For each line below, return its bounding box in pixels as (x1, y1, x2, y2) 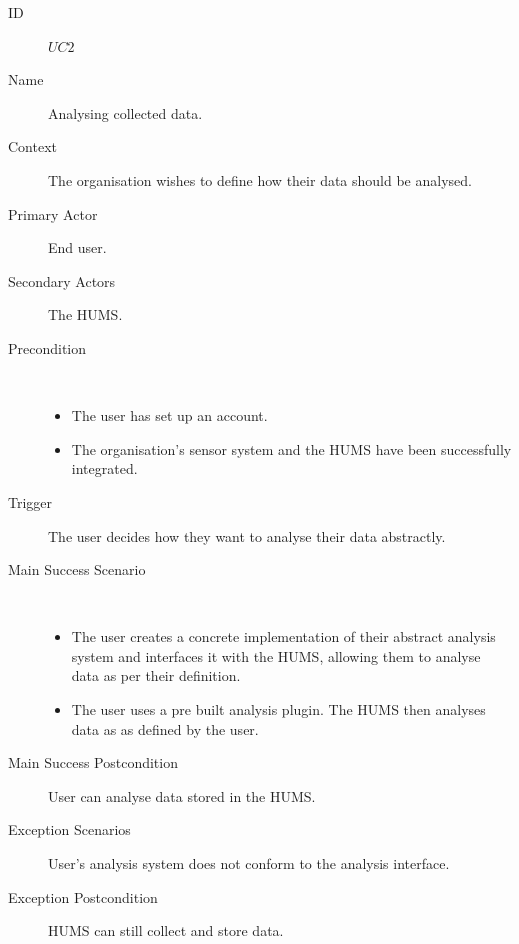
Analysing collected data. (48, 102, 203, 123)
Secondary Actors (8, 270, 116, 291)
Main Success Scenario (8, 559, 146, 580)
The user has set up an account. (71, 405, 268, 426)
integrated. (71, 458, 138, 479)
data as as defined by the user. (71, 718, 259, 739)
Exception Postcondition (8, 886, 158, 907)
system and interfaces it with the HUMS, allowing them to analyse (71, 645, 481, 666)
